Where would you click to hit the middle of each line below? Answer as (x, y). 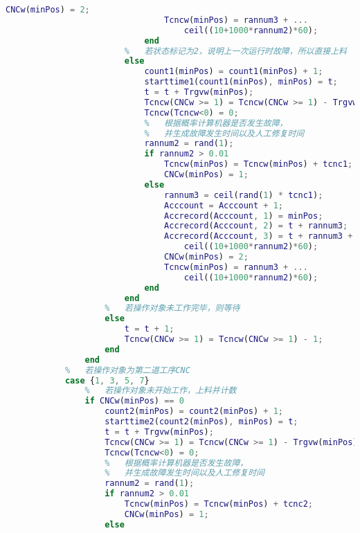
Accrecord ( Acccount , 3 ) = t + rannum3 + (259, 236)
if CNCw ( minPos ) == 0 (134, 401)
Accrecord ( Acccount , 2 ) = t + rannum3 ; (256, 226)
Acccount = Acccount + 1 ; (224, 205)
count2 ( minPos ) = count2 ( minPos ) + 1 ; (194, 412)
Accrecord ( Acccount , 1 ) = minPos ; (244, 216)
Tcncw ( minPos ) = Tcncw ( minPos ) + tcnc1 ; (259, 164)
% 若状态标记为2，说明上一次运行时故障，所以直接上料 (235, 51)
